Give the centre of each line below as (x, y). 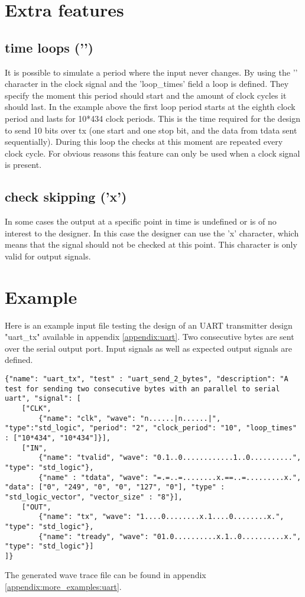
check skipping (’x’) (66, 197)
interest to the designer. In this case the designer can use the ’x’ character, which (152, 233)
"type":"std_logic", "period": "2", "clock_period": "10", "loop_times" (151, 428)
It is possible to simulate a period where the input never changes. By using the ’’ (151, 72)
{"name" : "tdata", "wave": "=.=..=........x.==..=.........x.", (170, 477)
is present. (23, 165)
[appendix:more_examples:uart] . (63, 587)
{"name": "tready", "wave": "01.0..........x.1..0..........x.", (170, 536)
